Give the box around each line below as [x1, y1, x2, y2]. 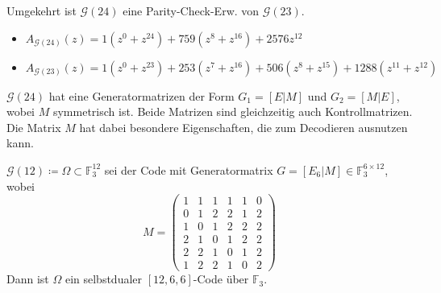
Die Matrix [6, 118, 61, 135]
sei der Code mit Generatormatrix [104, 161, 273, 178]
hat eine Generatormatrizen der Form [48, 87, 235, 104]
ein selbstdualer [64, 270, 143, 287]
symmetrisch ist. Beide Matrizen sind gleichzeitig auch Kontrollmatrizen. [52, 103, 413, 120]
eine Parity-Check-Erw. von [123, 2, 260, 19]
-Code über [193, 270, 249, 287]
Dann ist [6, 270, 49, 287]
